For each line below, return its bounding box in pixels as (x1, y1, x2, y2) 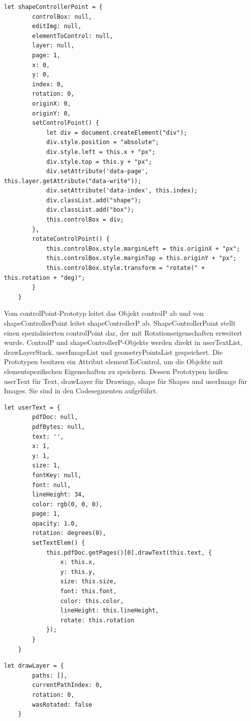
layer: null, (32, 42, 75, 49)
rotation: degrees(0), (32, 530, 106, 537)
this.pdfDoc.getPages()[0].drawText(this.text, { (46, 549, 212, 556)
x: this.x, (60, 559, 96, 566)
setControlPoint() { (32, 119, 99, 127)
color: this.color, (60, 597, 124, 605)
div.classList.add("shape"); (46, 196, 142, 204)
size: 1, (32, 462, 61, 469)
